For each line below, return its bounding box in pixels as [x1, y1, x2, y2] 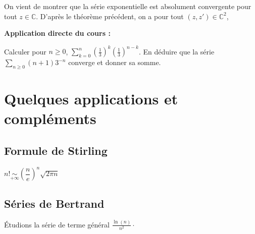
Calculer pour [4, 46, 46, 56]
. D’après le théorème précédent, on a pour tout [36, 11, 184, 21]
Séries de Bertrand [4, 195, 105, 211]
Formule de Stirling [4, 143, 108, 158]
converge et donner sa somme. [68, 57, 161, 68]
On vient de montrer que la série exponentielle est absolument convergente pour [4, 1, 251, 11]
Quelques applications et [4, 88, 178, 109]
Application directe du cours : [4, 28, 111, 38]
